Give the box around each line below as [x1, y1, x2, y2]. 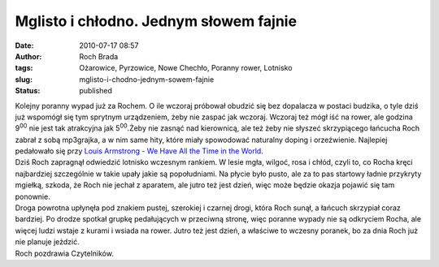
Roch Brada [79, 51, 119, 61]
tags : [15, 63, 33, 73]
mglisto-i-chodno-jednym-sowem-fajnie [79, 74, 215, 84]
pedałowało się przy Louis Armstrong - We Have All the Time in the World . [15, 146, 263, 156]
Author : [15, 51, 42, 61]
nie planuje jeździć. [15, 237, 80, 247]
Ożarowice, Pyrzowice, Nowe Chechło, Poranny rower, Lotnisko [79, 63, 293, 73]
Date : [15, 41, 34, 50]
